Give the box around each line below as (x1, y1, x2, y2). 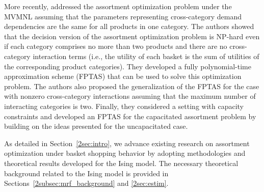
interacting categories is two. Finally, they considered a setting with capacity (4, 100, 244, 111)
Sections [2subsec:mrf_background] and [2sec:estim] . (4, 178, 169, 188)
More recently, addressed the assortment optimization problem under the (4, 1, 232, 11)
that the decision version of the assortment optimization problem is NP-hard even (4, 31, 260, 41)
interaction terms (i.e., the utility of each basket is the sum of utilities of (33, 50, 259, 61)
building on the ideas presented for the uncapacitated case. (4, 121, 188, 131)
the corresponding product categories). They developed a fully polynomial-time (4, 61, 251, 71)
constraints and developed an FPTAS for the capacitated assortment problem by (4, 111, 256, 121)
